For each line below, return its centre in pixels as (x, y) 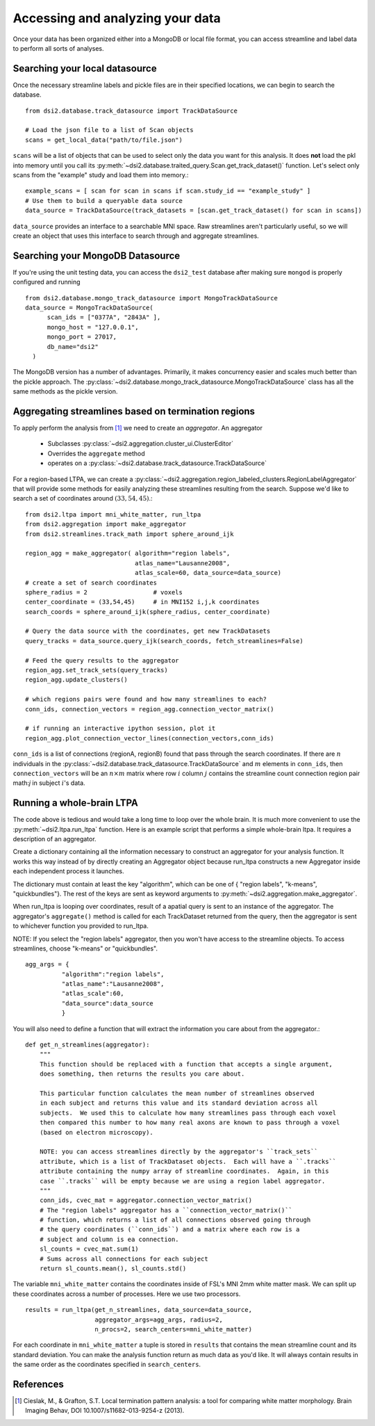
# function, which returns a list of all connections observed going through (175, 1220)
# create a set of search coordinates (91, 583)
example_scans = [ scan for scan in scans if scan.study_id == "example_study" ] (168, 191)
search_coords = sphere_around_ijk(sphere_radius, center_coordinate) (148, 611)
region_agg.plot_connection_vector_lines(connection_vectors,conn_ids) (150, 738)
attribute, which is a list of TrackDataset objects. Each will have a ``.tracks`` (188, 1161)
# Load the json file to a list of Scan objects (109, 130)
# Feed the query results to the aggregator (102, 660)
